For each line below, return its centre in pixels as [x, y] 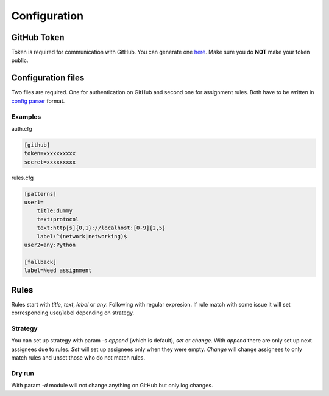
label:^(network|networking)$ [82, 236]
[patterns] [40, 194]
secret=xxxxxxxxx [50, 162]
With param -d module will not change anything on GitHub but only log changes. [112, 386]
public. [20, 60]
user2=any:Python [50, 245]
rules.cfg [22, 178]
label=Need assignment [58, 270]
